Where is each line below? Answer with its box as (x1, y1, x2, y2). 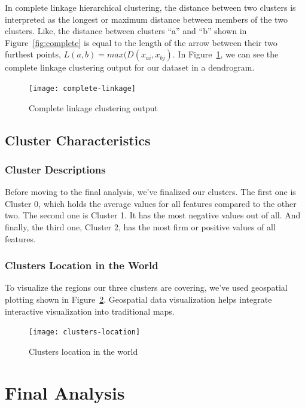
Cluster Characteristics (5, 130, 151, 149)
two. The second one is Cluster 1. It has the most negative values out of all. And (5, 209, 301, 221)
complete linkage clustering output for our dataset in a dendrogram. (5, 61, 255, 74)
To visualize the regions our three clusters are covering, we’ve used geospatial (5, 281, 288, 294)
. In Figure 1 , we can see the (172, 48, 279, 60)
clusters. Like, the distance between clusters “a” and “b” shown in (5, 25, 247, 37)
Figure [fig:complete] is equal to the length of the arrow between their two (5, 36, 277, 48)
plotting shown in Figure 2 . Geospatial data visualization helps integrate (5, 293, 272, 305)
